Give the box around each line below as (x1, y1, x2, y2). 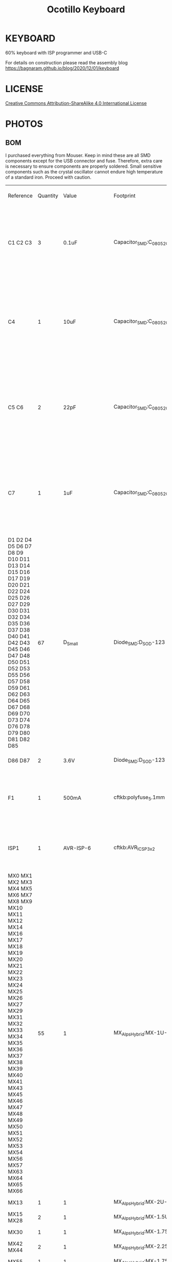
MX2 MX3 (8, 879, 32, 886)
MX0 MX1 (8, 872, 32, 879)
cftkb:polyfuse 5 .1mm (113, 794, 165, 802)
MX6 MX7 (8, 891, 32, 899)
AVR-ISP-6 (63, 844, 91, 851)
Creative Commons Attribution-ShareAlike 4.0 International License (5, 100, 147, 106)
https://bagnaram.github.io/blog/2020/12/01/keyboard (5, 65, 119, 71)
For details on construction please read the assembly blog (5, 59, 128, 65)
